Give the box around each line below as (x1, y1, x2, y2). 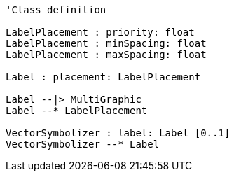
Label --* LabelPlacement (6, 105, 148, 116)
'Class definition (6, 4, 106, 15)
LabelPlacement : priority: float (6, 27, 195, 38)
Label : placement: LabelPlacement (6, 71, 201, 83)
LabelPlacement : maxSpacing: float (6, 49, 207, 60)
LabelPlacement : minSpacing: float (6, 38, 207, 49)
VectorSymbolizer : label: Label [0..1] (6, 127, 230, 139)
